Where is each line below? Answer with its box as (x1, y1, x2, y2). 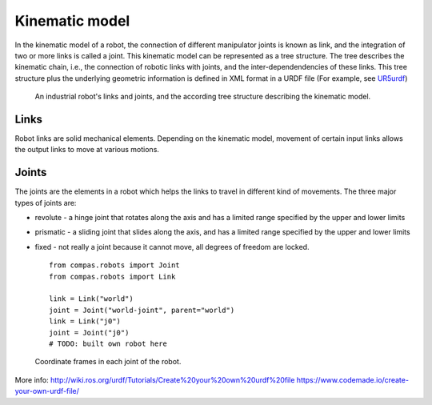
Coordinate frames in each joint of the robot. (34, 357, 182, 367)
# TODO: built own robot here (49, 339, 168, 348)
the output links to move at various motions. (14, 145, 160, 154)
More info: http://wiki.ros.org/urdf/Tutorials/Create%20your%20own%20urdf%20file (14, 375, 295, 384)
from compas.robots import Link (49, 272, 176, 281)
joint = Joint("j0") (49, 328, 130, 337)
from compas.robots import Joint (49, 261, 180, 270)
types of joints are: (14, 198, 77, 207)
